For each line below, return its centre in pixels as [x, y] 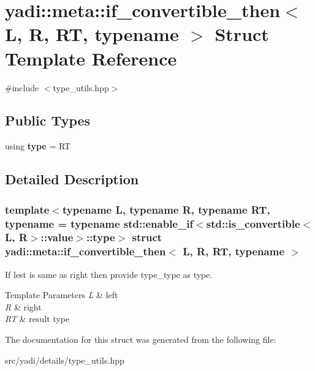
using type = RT [38, 146]
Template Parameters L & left [62, 295]
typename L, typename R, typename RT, [166, 209]
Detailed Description [72, 179]
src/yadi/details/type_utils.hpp [65, 360]
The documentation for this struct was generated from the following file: [141, 339]
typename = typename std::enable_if [99, 223]
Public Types [48, 120]
